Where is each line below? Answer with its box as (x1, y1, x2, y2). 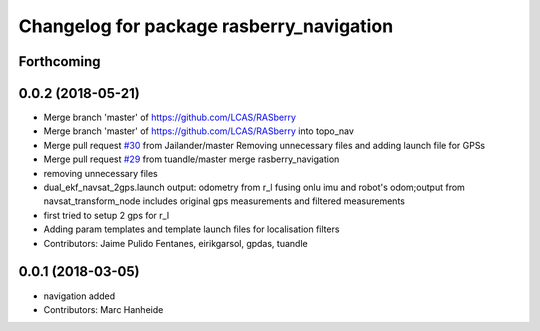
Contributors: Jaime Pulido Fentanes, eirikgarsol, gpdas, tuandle (43, 237, 309, 249)
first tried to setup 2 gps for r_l (43, 209, 170, 221)
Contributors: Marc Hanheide (43, 303, 164, 315)
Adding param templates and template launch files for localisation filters (43, 223, 340, 235)
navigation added (43, 290, 115, 302)
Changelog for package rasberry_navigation (18, 15, 394, 37)
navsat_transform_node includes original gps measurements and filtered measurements (43, 195, 405, 207)
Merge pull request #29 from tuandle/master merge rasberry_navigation (43, 153, 340, 165)
